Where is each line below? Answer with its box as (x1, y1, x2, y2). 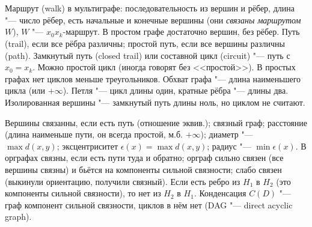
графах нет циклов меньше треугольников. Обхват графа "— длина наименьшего (5, 72, 301, 85)
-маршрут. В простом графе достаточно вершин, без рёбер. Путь (63, 25, 300, 38)
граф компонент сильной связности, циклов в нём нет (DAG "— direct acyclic (5, 198, 293, 211)
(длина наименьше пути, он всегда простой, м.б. (5, 128, 183, 141)
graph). (5, 210, 32, 223)
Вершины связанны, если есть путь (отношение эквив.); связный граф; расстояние (5, 116, 307, 129)
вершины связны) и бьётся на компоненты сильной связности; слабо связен (5, 163, 282, 175)
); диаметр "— (200, 128, 253, 141)
